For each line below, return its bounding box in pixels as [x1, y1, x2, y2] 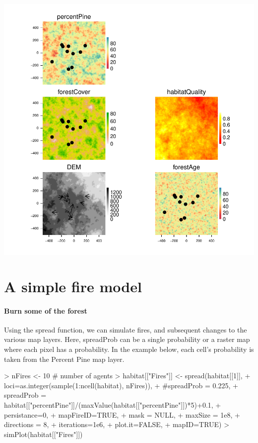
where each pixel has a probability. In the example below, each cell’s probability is [4, 343, 254, 354]
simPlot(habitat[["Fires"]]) [4, 429, 83, 439]
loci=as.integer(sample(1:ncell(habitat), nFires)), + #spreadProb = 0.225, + [4, 380, 238, 390]
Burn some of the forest [4, 305, 87, 316]
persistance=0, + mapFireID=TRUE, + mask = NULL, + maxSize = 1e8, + [4, 409, 240, 420]
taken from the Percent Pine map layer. [4, 353, 125, 364]
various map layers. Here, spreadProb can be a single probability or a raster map [4, 334, 250, 344]
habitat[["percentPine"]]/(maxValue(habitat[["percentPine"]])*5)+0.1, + [4, 399, 221, 410]
